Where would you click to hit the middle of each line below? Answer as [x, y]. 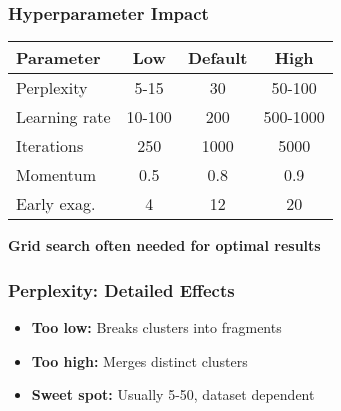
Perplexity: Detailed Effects [121, 289]
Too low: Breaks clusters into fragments [156, 327]
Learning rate [63, 117]
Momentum [56, 175]
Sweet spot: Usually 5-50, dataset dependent [173, 394]
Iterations [50, 146]
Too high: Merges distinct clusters [139, 360]
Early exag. [56, 204]
